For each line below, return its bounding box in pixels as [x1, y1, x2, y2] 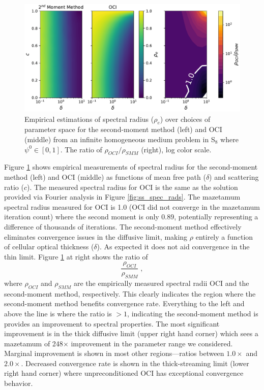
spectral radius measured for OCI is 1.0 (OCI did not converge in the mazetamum [4, 201, 260, 212]
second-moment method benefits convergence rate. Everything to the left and [4, 298, 245, 309]
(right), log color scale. [141, 144, 212, 154]
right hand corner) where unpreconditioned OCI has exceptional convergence [4, 368, 244, 378]
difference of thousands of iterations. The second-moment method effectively [4, 221, 242, 232]
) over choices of [160, 113, 211, 124]
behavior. [4, 378, 33, 388]
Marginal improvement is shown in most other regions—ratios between [4, 348, 224, 359]
